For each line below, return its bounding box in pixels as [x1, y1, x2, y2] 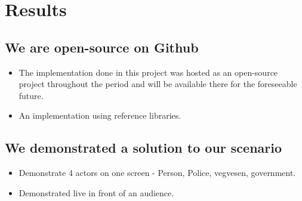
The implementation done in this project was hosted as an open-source [19, 66, 278, 78]
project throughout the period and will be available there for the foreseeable [19, 78, 297, 90]
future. [19, 89, 44, 101]
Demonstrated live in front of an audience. [19, 186, 174, 199]
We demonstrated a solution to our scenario [5, 138, 282, 157]
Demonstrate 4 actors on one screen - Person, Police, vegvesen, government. [19, 166, 296, 179]
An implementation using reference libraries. [19, 109, 181, 122]
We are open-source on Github [5, 38, 199, 56]
